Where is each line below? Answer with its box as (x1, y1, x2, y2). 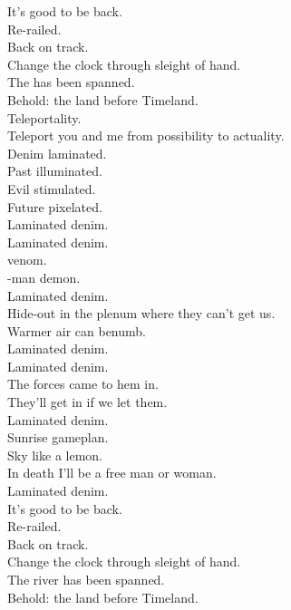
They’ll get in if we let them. (7, 392, 168, 412)
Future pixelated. (7, 197, 102, 216)
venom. (7, 250, 47, 269)
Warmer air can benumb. (7, 321, 146, 340)
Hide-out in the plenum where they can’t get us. (7, 304, 276, 323)
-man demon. (7, 267, 81, 286)
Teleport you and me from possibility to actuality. (7, 126, 285, 145)
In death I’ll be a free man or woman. (7, 463, 217, 482)
